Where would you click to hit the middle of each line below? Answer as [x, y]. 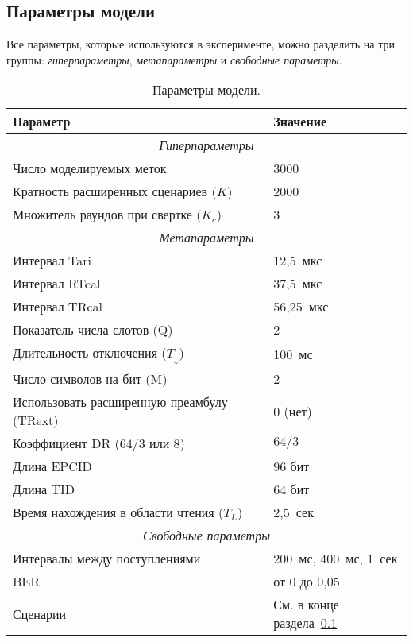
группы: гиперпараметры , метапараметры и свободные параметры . [174, 59]
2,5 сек [293, 512]
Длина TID [44, 489]
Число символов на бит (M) [90, 379]
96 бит [291, 466]
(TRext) [36, 420]
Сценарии [40, 613]
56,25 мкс [301, 307]
